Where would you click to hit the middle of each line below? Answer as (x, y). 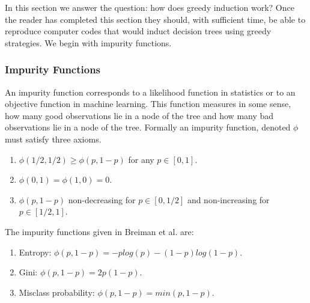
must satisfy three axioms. (53, 139)
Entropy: (35, 252)
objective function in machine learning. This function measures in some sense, (148, 104)
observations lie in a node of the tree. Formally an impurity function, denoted (148, 127)
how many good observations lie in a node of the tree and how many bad (139, 115)
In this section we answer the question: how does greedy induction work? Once (150, 7)
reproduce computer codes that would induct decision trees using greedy (138, 31)
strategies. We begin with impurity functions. (88, 42)
